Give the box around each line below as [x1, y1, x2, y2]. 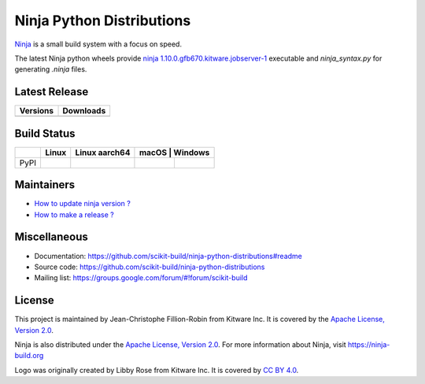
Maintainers [14, 178, 76, 192]
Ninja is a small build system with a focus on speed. [14, 39, 183, 49]
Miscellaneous [14, 231, 88, 244]
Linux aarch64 [75, 146, 131, 157]
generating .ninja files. [14, 65, 87, 74]
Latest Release [14, 85, 89, 98]
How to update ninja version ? [34, 199, 131, 209]
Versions [19, 105, 54, 116]
